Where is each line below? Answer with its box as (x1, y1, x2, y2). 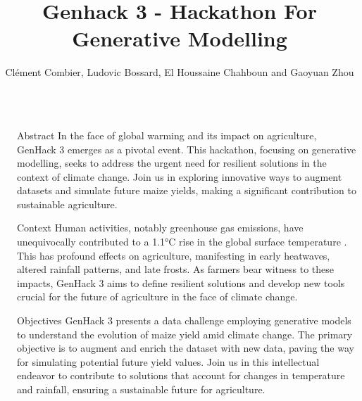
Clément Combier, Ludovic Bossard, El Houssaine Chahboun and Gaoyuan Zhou (5, 65, 354, 79)
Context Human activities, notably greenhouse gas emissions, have (17, 220, 304, 235)
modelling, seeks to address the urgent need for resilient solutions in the (17, 155, 327, 170)
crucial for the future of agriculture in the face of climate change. (17, 289, 298, 304)
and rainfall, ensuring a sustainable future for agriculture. (17, 382, 266, 396)
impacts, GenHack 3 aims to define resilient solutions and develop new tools (17, 275, 345, 290)
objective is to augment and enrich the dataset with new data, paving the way (17, 340, 354, 355)
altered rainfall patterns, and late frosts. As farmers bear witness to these (17, 262, 335, 276)
